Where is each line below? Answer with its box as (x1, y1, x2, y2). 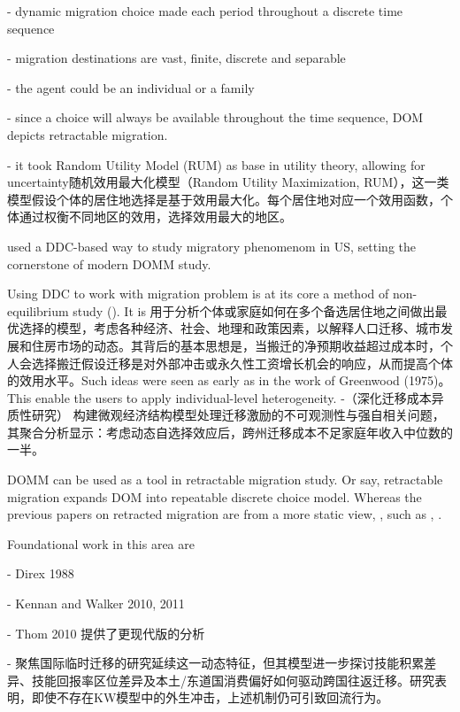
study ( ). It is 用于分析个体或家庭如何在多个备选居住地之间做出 (73, 301, 435, 320)
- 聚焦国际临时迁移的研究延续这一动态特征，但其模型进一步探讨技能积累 (7, 654, 425, 672)
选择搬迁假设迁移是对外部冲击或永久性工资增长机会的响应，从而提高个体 (31, 353, 453, 372)
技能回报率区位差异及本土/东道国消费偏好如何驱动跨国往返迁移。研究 (31, 670, 434, 689)
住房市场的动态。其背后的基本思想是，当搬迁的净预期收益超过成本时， (31, 336, 441, 354)
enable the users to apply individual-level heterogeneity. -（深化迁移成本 (34, 388, 432, 406)
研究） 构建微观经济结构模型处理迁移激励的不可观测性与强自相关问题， (31, 406, 445, 424)
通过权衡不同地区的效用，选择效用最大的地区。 (19, 207, 292, 226)
